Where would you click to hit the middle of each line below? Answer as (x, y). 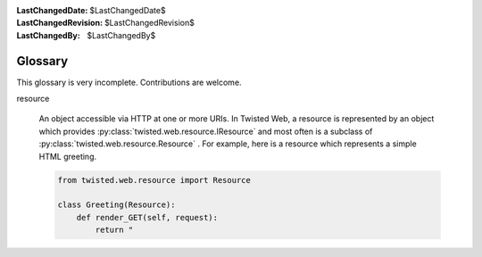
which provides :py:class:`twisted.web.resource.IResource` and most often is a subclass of (206, 131)
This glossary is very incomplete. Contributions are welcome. (129, 82)
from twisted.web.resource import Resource (154, 180)
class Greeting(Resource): (116, 205)
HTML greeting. (68, 156)
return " (114, 230)
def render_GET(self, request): (147, 217)
